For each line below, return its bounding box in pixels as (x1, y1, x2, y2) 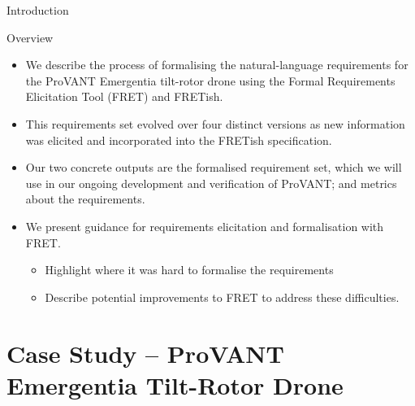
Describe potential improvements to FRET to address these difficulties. (45, 288, 400, 305)
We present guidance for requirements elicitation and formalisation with (25, 217, 384, 234)
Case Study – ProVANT (6, 336, 284, 369)
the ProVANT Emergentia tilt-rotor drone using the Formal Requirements (25, 72, 396, 89)
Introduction (6, 2, 69, 18)
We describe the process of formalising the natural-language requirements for (25, 56, 409, 73)
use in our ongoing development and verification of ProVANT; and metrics (25, 174, 397, 191)
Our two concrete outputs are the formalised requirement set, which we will (25, 159, 402, 176)
